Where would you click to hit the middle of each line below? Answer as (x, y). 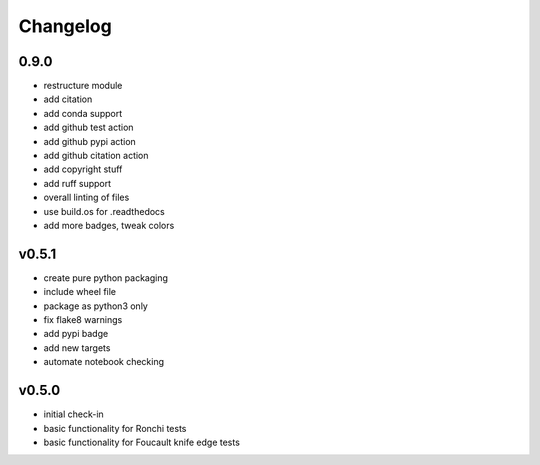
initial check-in (73, 414)
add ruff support (77, 183)
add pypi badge (76, 334)
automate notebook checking (104, 362)
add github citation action (96, 156)
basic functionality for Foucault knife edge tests (141, 442)
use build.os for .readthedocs (104, 211)
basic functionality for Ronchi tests (115, 428)
